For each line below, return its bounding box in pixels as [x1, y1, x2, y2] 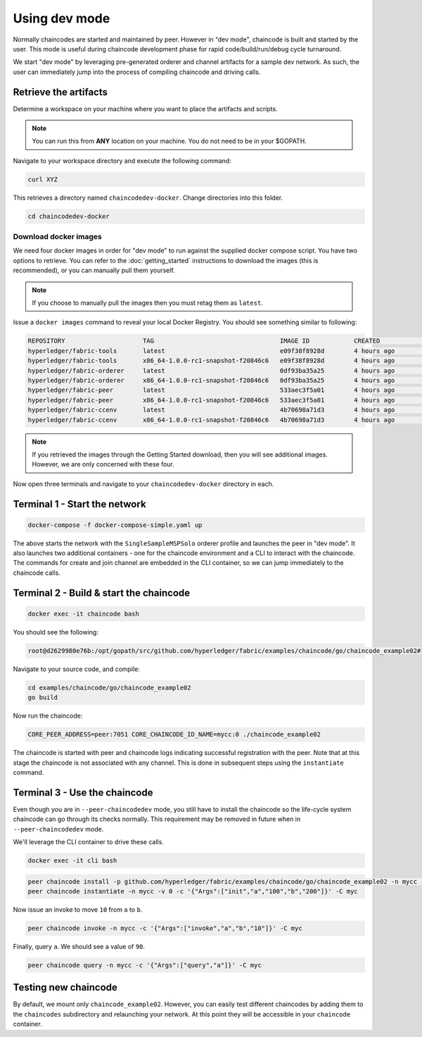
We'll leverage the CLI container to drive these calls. [13, 838, 165, 846]
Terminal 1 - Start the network [13, 498, 147, 510]
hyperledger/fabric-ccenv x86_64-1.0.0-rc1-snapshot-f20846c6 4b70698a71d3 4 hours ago [27, 416, 395, 424]
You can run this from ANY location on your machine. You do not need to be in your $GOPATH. [32, 137, 307, 146]
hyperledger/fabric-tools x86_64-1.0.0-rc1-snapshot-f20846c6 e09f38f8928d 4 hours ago [27, 357, 395, 365]
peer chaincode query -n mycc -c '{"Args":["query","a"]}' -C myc [27, 961, 262, 969]
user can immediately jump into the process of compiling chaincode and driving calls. [13, 68, 261, 76]
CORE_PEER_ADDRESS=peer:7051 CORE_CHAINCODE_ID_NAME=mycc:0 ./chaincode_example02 [27, 730, 321, 739]
